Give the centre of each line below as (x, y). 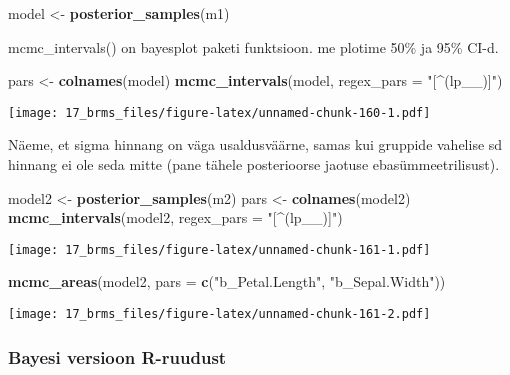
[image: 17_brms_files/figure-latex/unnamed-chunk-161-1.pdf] (219, 249)
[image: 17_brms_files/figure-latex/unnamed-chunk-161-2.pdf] (219, 314)
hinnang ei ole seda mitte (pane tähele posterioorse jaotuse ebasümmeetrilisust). (254, 164)
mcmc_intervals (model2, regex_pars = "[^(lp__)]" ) (175, 217)
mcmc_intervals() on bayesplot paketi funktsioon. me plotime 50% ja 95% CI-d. (253, 46)
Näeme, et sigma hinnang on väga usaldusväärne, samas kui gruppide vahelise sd (255, 144)
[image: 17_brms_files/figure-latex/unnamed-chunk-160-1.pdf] (219, 112)
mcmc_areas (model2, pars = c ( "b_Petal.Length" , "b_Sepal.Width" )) (227, 281)
